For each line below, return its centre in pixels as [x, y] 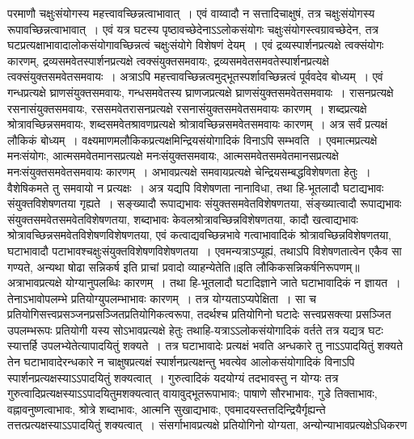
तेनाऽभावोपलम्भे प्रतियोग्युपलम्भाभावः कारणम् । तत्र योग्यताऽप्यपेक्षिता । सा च [162, 298]
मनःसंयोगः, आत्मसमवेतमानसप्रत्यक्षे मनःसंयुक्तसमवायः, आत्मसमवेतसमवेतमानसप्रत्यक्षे [173, 156]
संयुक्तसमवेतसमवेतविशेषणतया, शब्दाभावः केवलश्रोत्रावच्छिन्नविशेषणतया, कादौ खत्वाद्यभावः [183, 219]
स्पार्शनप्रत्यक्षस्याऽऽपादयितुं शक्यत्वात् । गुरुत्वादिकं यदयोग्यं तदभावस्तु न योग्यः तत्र [173, 377]
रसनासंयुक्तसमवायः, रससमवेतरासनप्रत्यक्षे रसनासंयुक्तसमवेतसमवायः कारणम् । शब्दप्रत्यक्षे [187, 108]
